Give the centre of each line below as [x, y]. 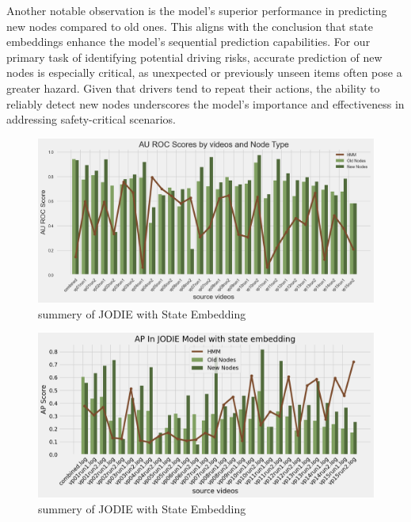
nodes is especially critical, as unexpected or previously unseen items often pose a [204, 72]
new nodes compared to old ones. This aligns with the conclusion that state [190, 26]
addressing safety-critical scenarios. [91, 119]
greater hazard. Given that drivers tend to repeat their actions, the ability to [193, 88]
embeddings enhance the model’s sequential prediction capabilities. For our [188, 42]
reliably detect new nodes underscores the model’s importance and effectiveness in [205, 103]
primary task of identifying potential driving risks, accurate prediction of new [194, 57]
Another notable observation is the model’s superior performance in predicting [197, 10]
